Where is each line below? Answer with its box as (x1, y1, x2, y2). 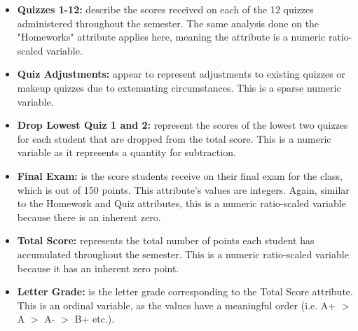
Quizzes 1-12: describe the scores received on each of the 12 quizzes (17, 2, 314, 16)
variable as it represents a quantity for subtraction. (17, 145, 236, 160)
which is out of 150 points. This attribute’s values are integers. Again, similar (17, 182, 350, 197)
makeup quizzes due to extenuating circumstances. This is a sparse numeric (17, 80, 341, 94)
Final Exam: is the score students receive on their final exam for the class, (17, 168, 343, 183)
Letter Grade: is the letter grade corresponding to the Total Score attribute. (17, 284, 353, 299)
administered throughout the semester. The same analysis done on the (17, 15, 319, 30)
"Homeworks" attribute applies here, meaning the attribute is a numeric (17, 29, 326, 44)
